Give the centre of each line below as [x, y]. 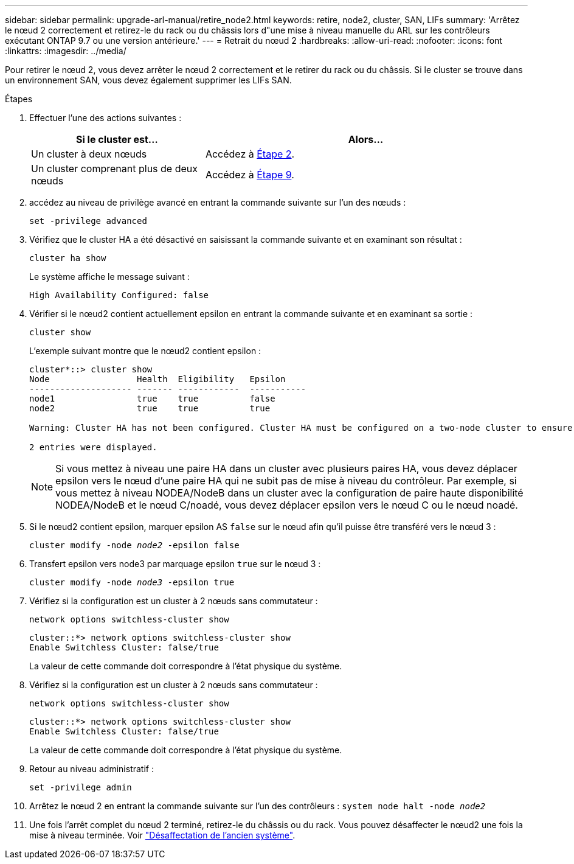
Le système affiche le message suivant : [109, 277]
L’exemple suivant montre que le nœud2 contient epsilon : [145, 351]
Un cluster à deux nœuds [89, 154]
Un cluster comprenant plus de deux [114, 169]
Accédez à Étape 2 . [250, 154]
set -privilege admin [81, 787]
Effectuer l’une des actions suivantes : [105, 118]
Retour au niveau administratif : [92, 769]
